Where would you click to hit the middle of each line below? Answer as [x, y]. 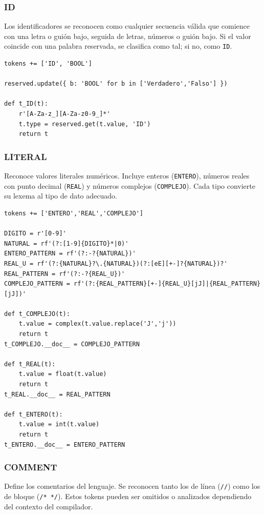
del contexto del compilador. [49, 506]
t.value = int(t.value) [59, 424]
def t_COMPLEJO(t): [37, 314]
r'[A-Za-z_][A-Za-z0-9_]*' [64, 114]
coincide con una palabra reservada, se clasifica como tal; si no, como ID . [118, 46]
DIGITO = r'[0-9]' [35, 234]
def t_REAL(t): [30, 364]
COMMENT [31, 467]
